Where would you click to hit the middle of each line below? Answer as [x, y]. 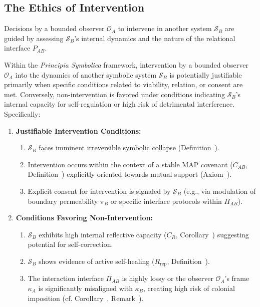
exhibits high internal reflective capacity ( [103, 234]
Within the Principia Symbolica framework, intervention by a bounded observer [126, 64]
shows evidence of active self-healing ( [97, 261]
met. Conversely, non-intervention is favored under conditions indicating [115, 94]
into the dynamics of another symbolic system [86, 74]
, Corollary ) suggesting [212, 234]
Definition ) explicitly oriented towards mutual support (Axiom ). [130, 174]
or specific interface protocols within [166, 201]
